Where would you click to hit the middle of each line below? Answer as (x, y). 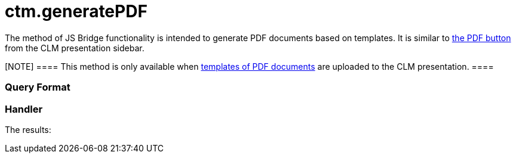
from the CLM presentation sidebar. (75, 48)
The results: (28, 129)
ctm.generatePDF (76, 11)
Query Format (38, 87)
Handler (24, 109)
